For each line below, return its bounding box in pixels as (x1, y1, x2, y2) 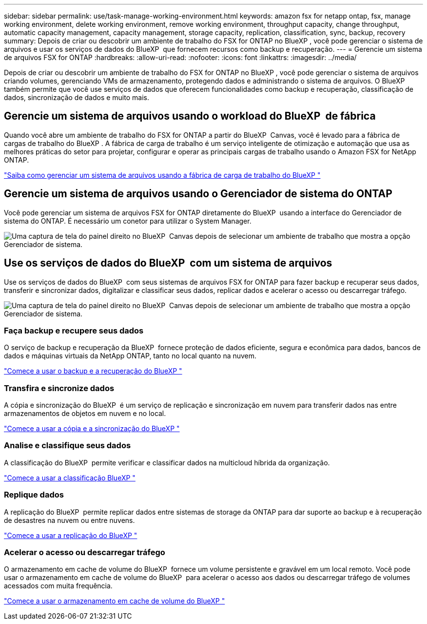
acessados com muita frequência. (4, 582, 113, 590)
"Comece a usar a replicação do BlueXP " (4, 531, 137, 540)
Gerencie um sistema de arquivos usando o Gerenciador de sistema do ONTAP (4, 187, 392, 200)
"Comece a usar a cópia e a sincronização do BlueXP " (4, 424, 180, 433)
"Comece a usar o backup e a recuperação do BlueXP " (4, 367, 182, 375)
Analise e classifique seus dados (4, 440, 131, 451)
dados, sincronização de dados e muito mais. (4, 93, 149, 102)
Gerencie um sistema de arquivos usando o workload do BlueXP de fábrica (4, 110, 376, 123)
